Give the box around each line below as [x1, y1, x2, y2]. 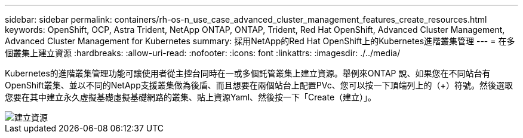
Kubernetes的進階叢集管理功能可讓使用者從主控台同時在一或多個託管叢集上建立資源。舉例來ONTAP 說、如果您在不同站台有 [5, 68, 491, 78]
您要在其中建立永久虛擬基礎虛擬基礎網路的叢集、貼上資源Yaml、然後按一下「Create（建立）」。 [5, 92, 377, 102]
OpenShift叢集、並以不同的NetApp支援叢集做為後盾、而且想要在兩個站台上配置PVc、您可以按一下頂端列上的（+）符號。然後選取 [5, 80, 513, 90]
